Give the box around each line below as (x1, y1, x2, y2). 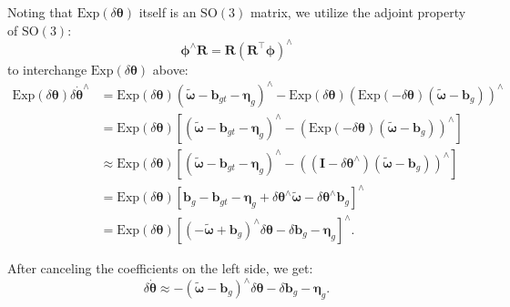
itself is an (138, 3, 197, 21)
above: (152, 59, 189, 78)
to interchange (7, 59, 87, 78)
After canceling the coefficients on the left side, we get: (7, 258, 313, 277)
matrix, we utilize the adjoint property (250, 3, 466, 21)
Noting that (7, 3, 73, 21)
